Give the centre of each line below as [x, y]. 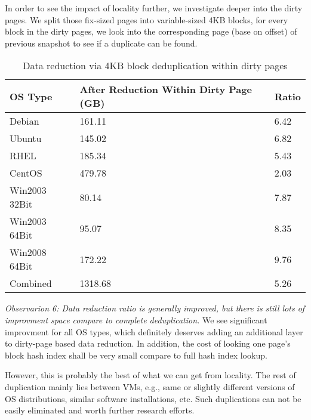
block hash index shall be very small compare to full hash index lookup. [136, 355]
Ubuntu [26, 138]
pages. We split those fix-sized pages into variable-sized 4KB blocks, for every [147, 19]
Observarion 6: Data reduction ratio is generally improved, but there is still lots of [155, 308]
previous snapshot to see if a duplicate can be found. [101, 43]
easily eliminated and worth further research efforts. [100, 410]
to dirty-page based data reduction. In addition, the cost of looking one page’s [148, 343]
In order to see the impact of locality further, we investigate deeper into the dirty [154, 8]
